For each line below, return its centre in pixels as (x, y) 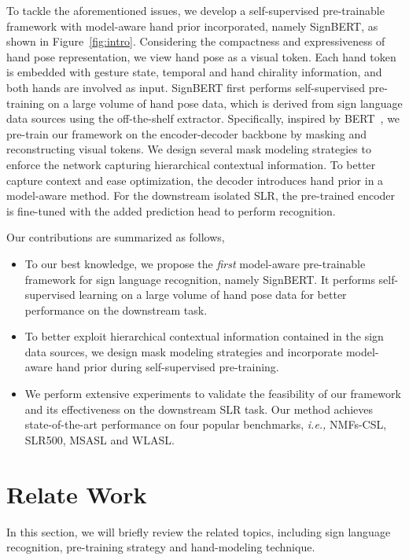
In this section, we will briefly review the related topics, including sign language (199, 531)
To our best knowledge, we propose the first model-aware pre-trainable (195, 263)
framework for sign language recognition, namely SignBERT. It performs (200, 279)
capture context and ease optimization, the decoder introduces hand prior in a (195, 180)
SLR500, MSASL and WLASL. (99, 439)
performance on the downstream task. (116, 309)
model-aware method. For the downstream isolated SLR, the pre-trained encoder (201, 195)
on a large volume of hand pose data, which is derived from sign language (225, 103)
